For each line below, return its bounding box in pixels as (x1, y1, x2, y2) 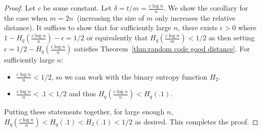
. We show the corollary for (164, 3, 248, 13)
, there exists (177, 22, 218, 33)
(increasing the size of (77, 12, 144, 23)
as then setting (208, 32, 255, 43)
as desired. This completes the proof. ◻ (134, 116, 258, 127)
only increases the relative (155, 12, 236, 23)
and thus (68, 88, 96, 99)
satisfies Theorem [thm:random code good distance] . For (74, 43, 250, 54)
